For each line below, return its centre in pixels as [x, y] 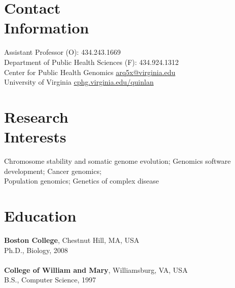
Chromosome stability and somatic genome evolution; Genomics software [117, 161]
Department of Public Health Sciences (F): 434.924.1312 [92, 62]
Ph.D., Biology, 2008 [36, 250]
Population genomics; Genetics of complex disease [82, 181]
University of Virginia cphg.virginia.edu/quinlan [79, 82]
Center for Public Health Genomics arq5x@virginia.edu [90, 72]
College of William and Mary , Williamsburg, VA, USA [96, 269]
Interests [35, 137]
